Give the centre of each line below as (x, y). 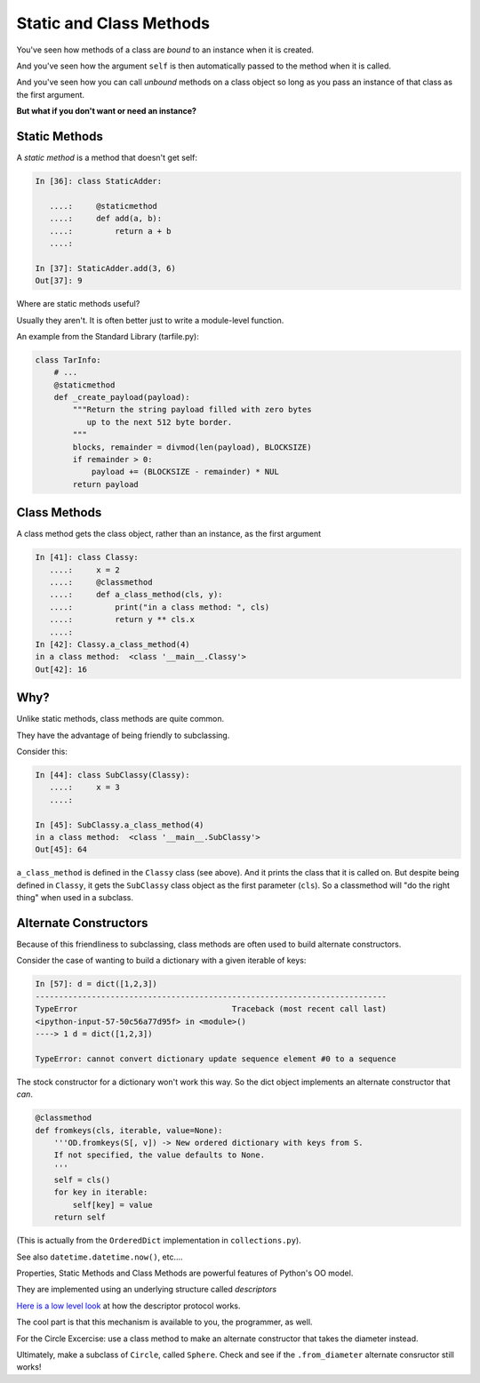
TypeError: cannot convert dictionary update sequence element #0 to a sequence (216, 1059)
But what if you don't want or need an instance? (107, 111)
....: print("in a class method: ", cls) (160, 607)
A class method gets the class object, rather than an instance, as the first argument (169, 534)
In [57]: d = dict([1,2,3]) (96, 984)
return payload (106, 484)
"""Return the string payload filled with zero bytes (192, 410)
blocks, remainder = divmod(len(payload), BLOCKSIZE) (192, 447)
